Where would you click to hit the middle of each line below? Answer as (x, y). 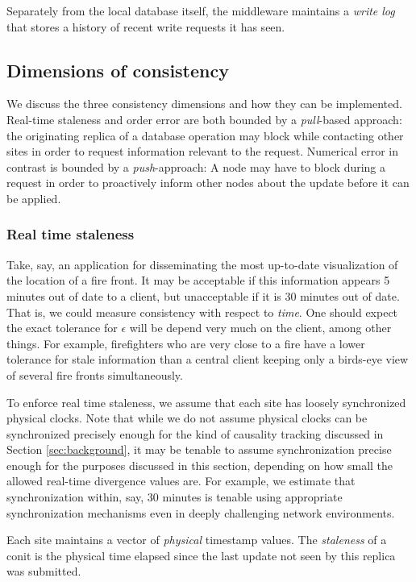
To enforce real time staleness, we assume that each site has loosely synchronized (206, 402)
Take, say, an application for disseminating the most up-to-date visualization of (202, 264)
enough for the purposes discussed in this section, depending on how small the (200, 465)
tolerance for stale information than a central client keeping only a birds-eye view (208, 359)
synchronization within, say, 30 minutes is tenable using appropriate (175, 497)
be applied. (34, 198)
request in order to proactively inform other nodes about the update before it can (208, 183)
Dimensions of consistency (118, 70)
